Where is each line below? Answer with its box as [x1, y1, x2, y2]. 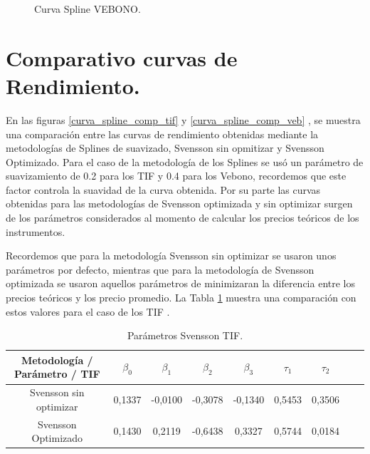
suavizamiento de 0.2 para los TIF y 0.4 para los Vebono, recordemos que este [6, 168, 347, 183]
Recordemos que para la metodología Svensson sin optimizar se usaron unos [6, 248, 337, 263]
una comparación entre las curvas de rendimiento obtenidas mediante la [6, 126, 319, 141]
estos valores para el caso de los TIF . [6, 304, 170, 319]
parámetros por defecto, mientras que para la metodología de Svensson [6, 262, 314, 277]
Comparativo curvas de [6, 43, 238, 72]
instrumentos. [6, 224, 65, 239]
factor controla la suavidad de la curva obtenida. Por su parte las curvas [6, 182, 321, 197]
